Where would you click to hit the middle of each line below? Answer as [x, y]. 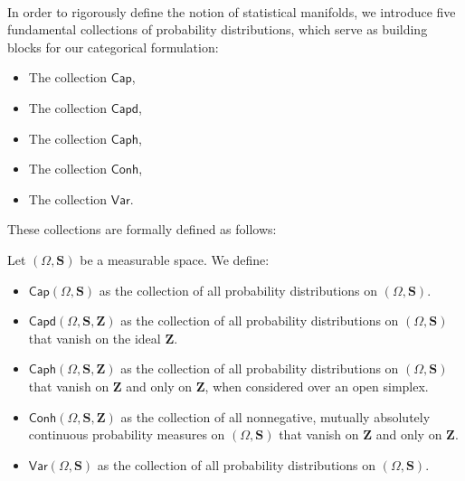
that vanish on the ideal [95, 338]
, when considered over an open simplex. [317, 386]
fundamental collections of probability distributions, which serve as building [218, 29]
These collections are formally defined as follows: [142, 229]
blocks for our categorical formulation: [113, 47]
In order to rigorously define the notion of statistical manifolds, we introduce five [232, 11]
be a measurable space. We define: [175, 259]
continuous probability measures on [127, 434]
